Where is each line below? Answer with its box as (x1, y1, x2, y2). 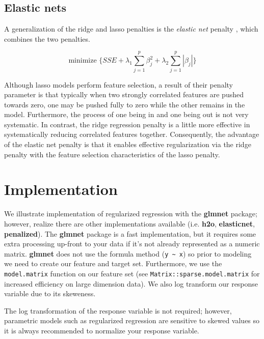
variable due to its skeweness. (4, 288, 96, 299)
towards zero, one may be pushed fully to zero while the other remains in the (4, 99, 245, 109)
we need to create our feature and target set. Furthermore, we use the (4, 258, 222, 269)
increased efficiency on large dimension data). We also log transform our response (4, 278, 258, 289)
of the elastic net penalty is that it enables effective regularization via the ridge (4, 139, 251, 150)
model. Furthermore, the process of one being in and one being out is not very (4, 109, 249, 120)
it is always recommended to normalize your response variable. (4, 325, 199, 336)
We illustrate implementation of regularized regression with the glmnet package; (4, 208, 257, 219)
